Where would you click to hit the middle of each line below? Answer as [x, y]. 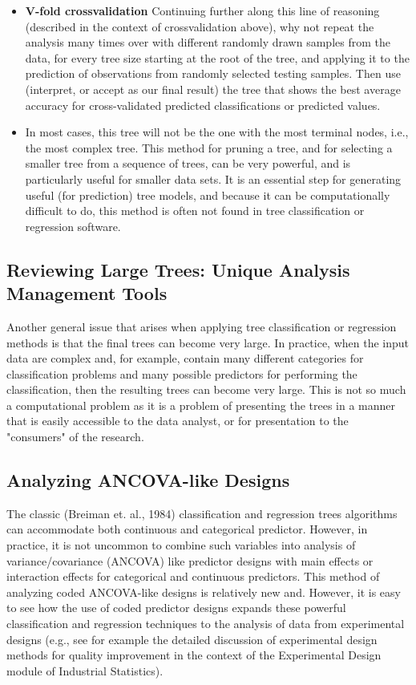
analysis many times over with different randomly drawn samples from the [208, 42]
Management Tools [87, 293]
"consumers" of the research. [75, 437]
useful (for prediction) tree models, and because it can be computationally [208, 195]
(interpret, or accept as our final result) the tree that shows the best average [213, 89]
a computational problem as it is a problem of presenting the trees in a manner [201, 405]
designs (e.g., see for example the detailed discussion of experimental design [192, 639]
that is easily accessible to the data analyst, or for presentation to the [178, 421]
